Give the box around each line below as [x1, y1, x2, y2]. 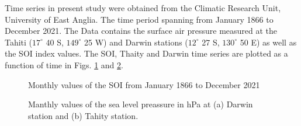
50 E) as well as [240, 36, 297, 48]
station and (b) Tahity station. [28, 109, 139, 121]
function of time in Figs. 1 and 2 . [5, 58, 123, 71]
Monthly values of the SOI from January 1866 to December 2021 [28, 78, 260, 90]
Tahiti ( [5, 36, 33, 48]
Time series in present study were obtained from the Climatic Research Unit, [5, 2, 281, 13]
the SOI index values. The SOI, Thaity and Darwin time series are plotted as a [5, 47, 288, 60]
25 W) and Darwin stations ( [84, 36, 188, 48]
